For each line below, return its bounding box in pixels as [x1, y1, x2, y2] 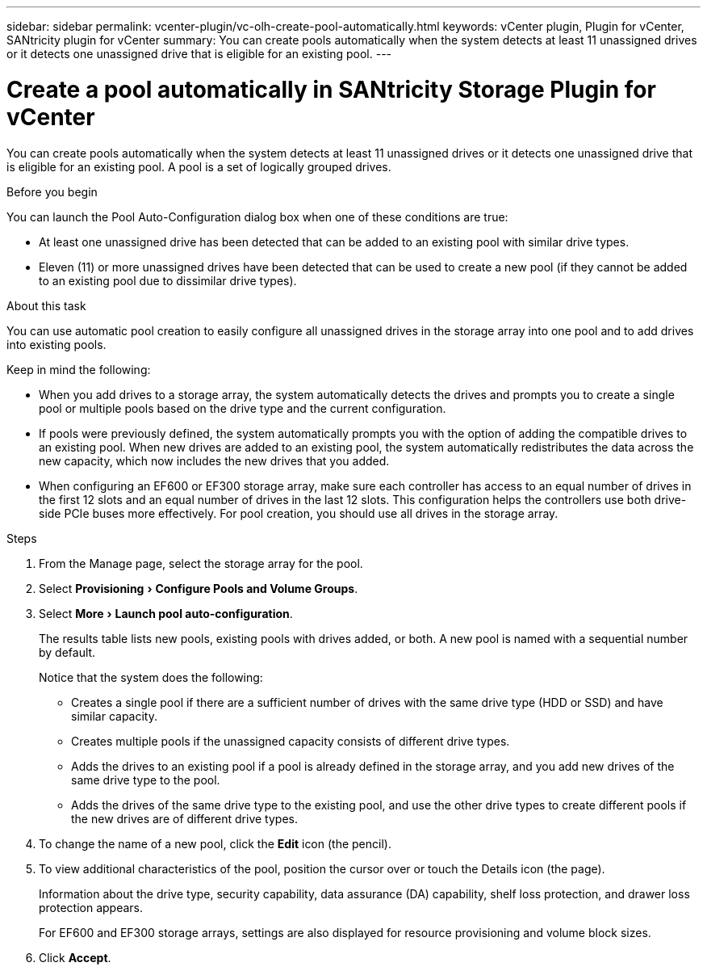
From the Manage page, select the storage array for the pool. [39, 556, 363, 570]
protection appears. [39, 900, 144, 914]
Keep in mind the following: [6, 362, 151, 376]
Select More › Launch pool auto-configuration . [39, 606, 293, 620]
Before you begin [6, 184, 98, 199]
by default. [39, 645, 96, 659]
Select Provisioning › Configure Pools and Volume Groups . [39, 581, 358, 595]
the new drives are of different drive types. [71, 811, 298, 826]
